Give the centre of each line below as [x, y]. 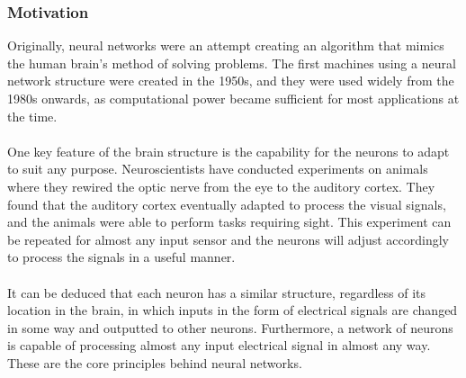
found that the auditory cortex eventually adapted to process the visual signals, [227, 204]
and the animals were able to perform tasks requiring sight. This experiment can [229, 222]
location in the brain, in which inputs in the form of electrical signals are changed [233, 310]
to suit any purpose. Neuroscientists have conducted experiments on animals [218, 169]
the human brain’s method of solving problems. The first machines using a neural [232, 63]
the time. [32, 116]
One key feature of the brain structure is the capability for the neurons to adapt [229, 151]
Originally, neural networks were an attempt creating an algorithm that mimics [226, 45]
